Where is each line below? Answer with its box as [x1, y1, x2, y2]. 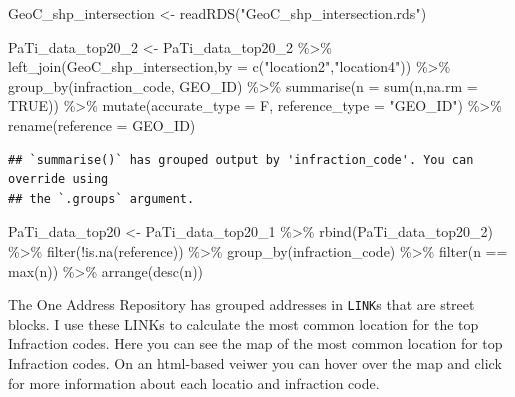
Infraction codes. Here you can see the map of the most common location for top [8, 333, 503, 354]
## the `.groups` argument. [8, 191, 195, 206]
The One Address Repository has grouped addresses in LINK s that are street [8, 294, 475, 315]
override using [8, 172, 109, 187]
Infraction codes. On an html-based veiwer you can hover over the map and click [8, 352, 502, 373]
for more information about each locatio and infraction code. [8, 372, 380, 393]
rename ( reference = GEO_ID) [8, 114, 196, 135]
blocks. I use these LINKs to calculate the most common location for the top [8, 313, 479, 334]
